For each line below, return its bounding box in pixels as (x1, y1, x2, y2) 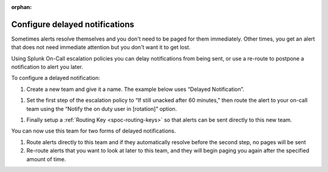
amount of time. (26, 155, 66, 163)
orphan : (11, 4, 32, 10)
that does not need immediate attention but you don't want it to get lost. (11, 44, 191, 51)
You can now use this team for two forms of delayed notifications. (11, 127, 176, 134)
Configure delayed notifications (11, 19, 135, 30)
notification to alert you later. (11, 64, 83, 71)
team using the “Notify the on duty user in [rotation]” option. (26, 105, 177, 112)
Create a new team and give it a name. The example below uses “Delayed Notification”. (26, 85, 245, 93)
